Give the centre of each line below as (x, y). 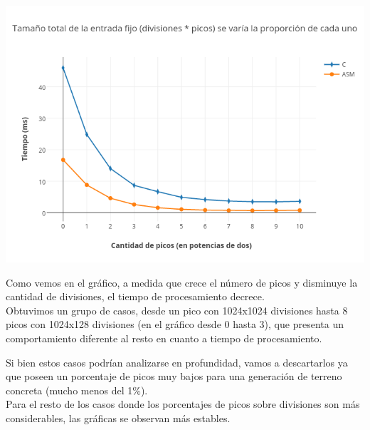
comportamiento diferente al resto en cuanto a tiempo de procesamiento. (164, 338)
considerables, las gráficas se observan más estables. (118, 418)
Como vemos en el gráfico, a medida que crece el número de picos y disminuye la (182, 282)
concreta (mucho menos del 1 (69, 390)
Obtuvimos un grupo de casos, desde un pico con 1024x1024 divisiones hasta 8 (177, 310)
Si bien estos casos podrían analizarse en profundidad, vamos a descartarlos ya (177, 362)
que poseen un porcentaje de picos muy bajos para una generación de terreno (174, 376)
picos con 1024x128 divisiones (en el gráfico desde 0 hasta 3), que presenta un (175, 324)
